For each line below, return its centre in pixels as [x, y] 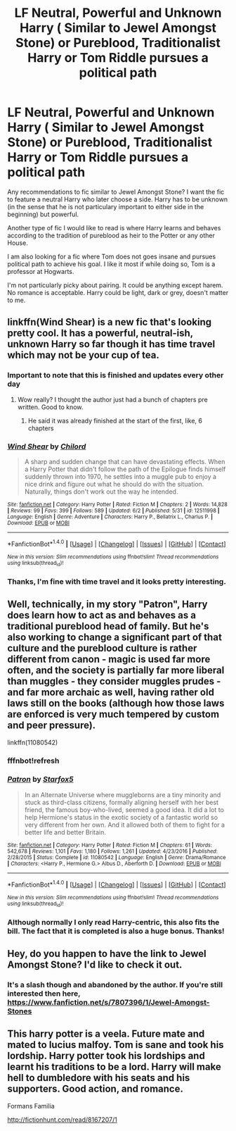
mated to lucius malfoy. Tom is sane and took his [116, 1045]
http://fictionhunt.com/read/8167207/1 [63, 1119]
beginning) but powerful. [43, 214]
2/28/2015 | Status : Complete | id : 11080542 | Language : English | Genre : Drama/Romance [117, 857]
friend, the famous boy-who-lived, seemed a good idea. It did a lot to [124, 810]
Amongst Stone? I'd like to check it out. [95, 965]
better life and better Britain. [65, 832]
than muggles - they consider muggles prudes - [114, 681]
